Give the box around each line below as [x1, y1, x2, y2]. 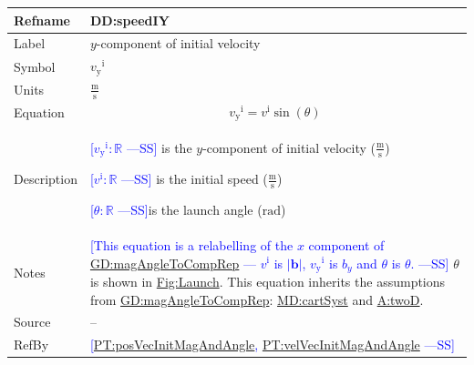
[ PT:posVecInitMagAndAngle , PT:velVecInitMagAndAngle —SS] [89, 335, 455, 354]
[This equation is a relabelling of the [89, 235, 294, 254]
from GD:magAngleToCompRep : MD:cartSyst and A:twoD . [89, 289, 424, 309]
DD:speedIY [89, 10, 170, 29]
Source [14, 312, 51, 331]
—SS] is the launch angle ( [118, 200, 263, 219]
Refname [14, 10, 70, 29]
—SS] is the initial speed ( [121, 169, 268, 188]
